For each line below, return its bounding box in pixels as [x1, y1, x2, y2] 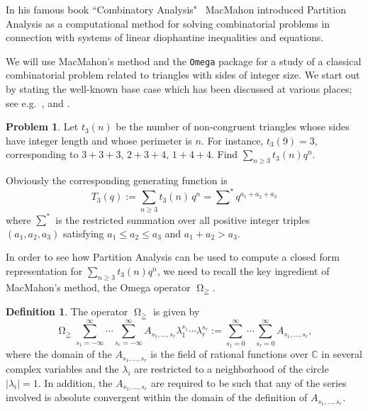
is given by [152, 304, 200, 319]
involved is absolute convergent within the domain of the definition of [6, 390, 308, 405]
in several [321, 347, 362, 361]
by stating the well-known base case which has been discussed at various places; [6, 81, 352, 96]
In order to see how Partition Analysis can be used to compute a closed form [6, 249, 340, 264]
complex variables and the [6, 361, 119, 376]
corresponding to [6, 147, 79, 162]
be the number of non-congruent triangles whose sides [116, 119, 350, 134]
